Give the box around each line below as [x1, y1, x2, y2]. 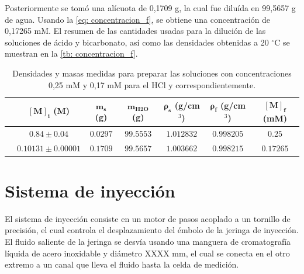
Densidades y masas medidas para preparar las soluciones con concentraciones [12, 67, 292, 79]
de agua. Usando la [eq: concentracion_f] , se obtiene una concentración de [5, 13, 271, 25]
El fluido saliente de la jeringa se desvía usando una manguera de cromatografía [5, 235, 291, 248]
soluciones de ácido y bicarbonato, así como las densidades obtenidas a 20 [5, 36, 269, 48]
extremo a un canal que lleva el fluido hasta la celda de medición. [5, 258, 239, 270]
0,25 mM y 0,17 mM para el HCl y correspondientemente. [48, 78, 256, 91]
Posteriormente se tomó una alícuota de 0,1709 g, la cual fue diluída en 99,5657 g [5, 2, 296, 13]
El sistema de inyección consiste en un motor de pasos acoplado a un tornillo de [5, 212, 291, 224]
